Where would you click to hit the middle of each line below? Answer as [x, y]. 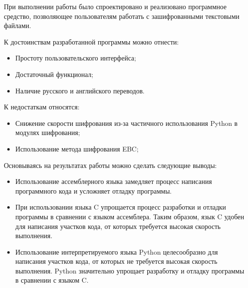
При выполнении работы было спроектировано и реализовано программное [115, 6]
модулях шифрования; [48, 132]
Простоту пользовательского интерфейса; [76, 58]
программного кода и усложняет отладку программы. [93, 190]
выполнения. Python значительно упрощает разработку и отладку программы [130, 270]
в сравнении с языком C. [52, 280]
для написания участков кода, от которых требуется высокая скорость [118, 226]
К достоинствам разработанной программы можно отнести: [91, 41]
